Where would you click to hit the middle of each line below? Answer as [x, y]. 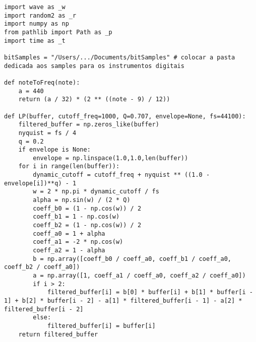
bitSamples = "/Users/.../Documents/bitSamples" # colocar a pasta [120, 57]
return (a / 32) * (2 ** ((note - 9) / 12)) [94, 99]
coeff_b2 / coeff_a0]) [42, 267]
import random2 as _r [40, 15]
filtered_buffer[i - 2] [44, 309]
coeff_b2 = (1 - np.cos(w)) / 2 [87, 225]
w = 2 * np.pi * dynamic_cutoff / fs [96, 192]
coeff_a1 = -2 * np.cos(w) [78, 242]
